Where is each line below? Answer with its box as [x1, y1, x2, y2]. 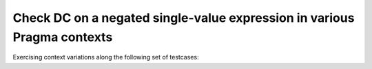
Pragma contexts [12, 29, 113, 44]
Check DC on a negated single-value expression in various [12, 10, 355, 25]
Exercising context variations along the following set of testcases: [12, 53, 199, 61]
